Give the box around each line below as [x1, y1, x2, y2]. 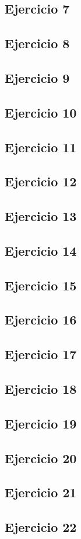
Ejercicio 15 [5, 276, 77, 294]
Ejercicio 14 [5, 241, 77, 259]
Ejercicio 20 [5, 448, 77, 467]
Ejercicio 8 [5, 34, 70, 52]
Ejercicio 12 [5, 172, 77, 190]
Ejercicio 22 [5, 518, 77, 536]
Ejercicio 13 [5, 207, 77, 225]
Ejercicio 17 [5, 345, 77, 363]
